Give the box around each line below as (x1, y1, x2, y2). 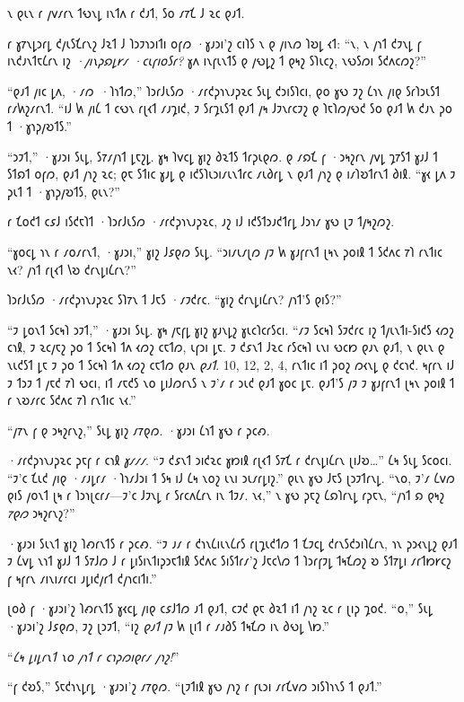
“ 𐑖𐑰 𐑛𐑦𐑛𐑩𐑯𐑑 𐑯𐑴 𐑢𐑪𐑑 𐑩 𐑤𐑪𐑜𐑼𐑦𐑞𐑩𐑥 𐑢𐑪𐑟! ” (7, 646, 179, 665)
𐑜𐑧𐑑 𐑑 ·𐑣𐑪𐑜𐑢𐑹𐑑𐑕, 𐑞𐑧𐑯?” (7, 181, 120, 200)
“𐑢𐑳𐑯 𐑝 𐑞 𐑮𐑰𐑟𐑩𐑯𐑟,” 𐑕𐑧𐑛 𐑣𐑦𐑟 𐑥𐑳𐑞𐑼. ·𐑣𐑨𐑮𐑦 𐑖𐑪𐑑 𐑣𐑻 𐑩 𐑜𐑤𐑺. (7, 420, 270, 439)
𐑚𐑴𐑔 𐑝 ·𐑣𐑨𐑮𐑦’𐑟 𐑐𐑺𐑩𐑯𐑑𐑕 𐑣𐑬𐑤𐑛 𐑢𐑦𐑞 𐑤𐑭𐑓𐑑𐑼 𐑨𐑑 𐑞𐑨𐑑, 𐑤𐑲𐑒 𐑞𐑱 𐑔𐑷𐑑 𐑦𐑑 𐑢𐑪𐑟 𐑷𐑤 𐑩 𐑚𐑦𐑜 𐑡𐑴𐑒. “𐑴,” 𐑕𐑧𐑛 (7, 599, 433, 618)
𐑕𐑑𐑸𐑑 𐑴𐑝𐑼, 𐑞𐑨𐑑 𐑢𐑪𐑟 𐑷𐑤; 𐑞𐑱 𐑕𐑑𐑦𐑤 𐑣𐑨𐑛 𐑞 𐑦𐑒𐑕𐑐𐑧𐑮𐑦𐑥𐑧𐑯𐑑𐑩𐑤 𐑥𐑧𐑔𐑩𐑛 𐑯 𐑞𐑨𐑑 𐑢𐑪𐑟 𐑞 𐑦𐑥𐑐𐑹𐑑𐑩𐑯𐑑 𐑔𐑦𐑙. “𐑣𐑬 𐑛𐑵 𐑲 (7, 164, 456, 183)
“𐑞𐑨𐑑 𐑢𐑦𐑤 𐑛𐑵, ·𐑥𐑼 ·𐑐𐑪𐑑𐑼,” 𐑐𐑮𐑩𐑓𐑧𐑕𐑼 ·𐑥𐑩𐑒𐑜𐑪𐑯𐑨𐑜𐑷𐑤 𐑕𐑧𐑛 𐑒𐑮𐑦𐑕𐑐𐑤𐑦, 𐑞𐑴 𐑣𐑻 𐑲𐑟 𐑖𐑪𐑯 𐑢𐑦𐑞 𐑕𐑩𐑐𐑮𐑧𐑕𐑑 (7, 81, 441, 100)
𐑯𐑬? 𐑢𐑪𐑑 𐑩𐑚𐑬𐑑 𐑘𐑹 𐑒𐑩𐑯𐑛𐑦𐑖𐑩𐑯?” (7, 259, 136, 278)
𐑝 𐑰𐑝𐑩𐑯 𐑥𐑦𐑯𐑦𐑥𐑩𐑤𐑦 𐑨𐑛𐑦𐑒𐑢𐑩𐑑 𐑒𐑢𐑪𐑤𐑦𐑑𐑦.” (7, 568, 157, 587)
